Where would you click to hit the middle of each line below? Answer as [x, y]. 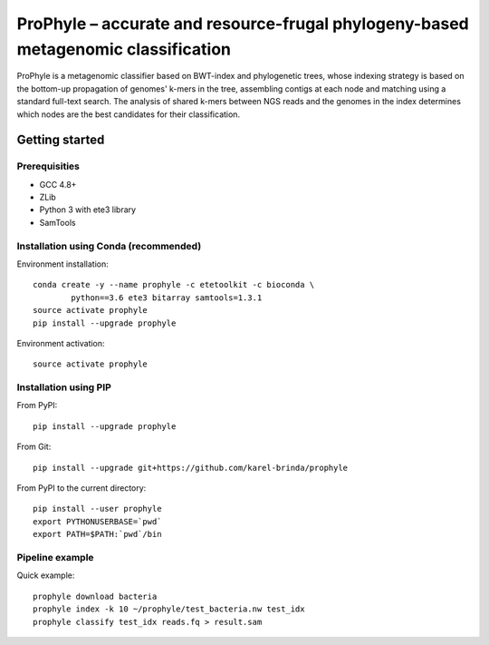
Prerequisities [48, 166]
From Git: [34, 447]
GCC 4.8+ [58, 184]
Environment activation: [61, 343]
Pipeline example [55, 557]
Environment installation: [62, 264]
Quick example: [46, 575]
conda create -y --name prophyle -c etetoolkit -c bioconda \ [174, 285]
